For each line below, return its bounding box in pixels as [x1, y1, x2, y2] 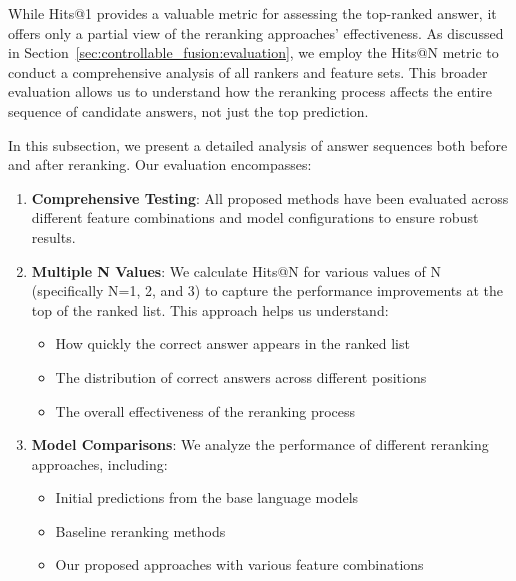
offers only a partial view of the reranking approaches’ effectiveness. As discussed [8, 22, 504, 43]
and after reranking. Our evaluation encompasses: [8, 154, 312, 175]
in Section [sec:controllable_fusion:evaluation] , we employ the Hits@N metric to [8, 42, 499, 63]
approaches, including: [31, 453, 168, 474]
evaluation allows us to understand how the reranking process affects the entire [8, 81, 493, 102]
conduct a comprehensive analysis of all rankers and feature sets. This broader [8, 61, 488, 82]
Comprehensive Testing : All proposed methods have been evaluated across [31, 187, 509, 208]
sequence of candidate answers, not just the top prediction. [8, 100, 369, 121]
